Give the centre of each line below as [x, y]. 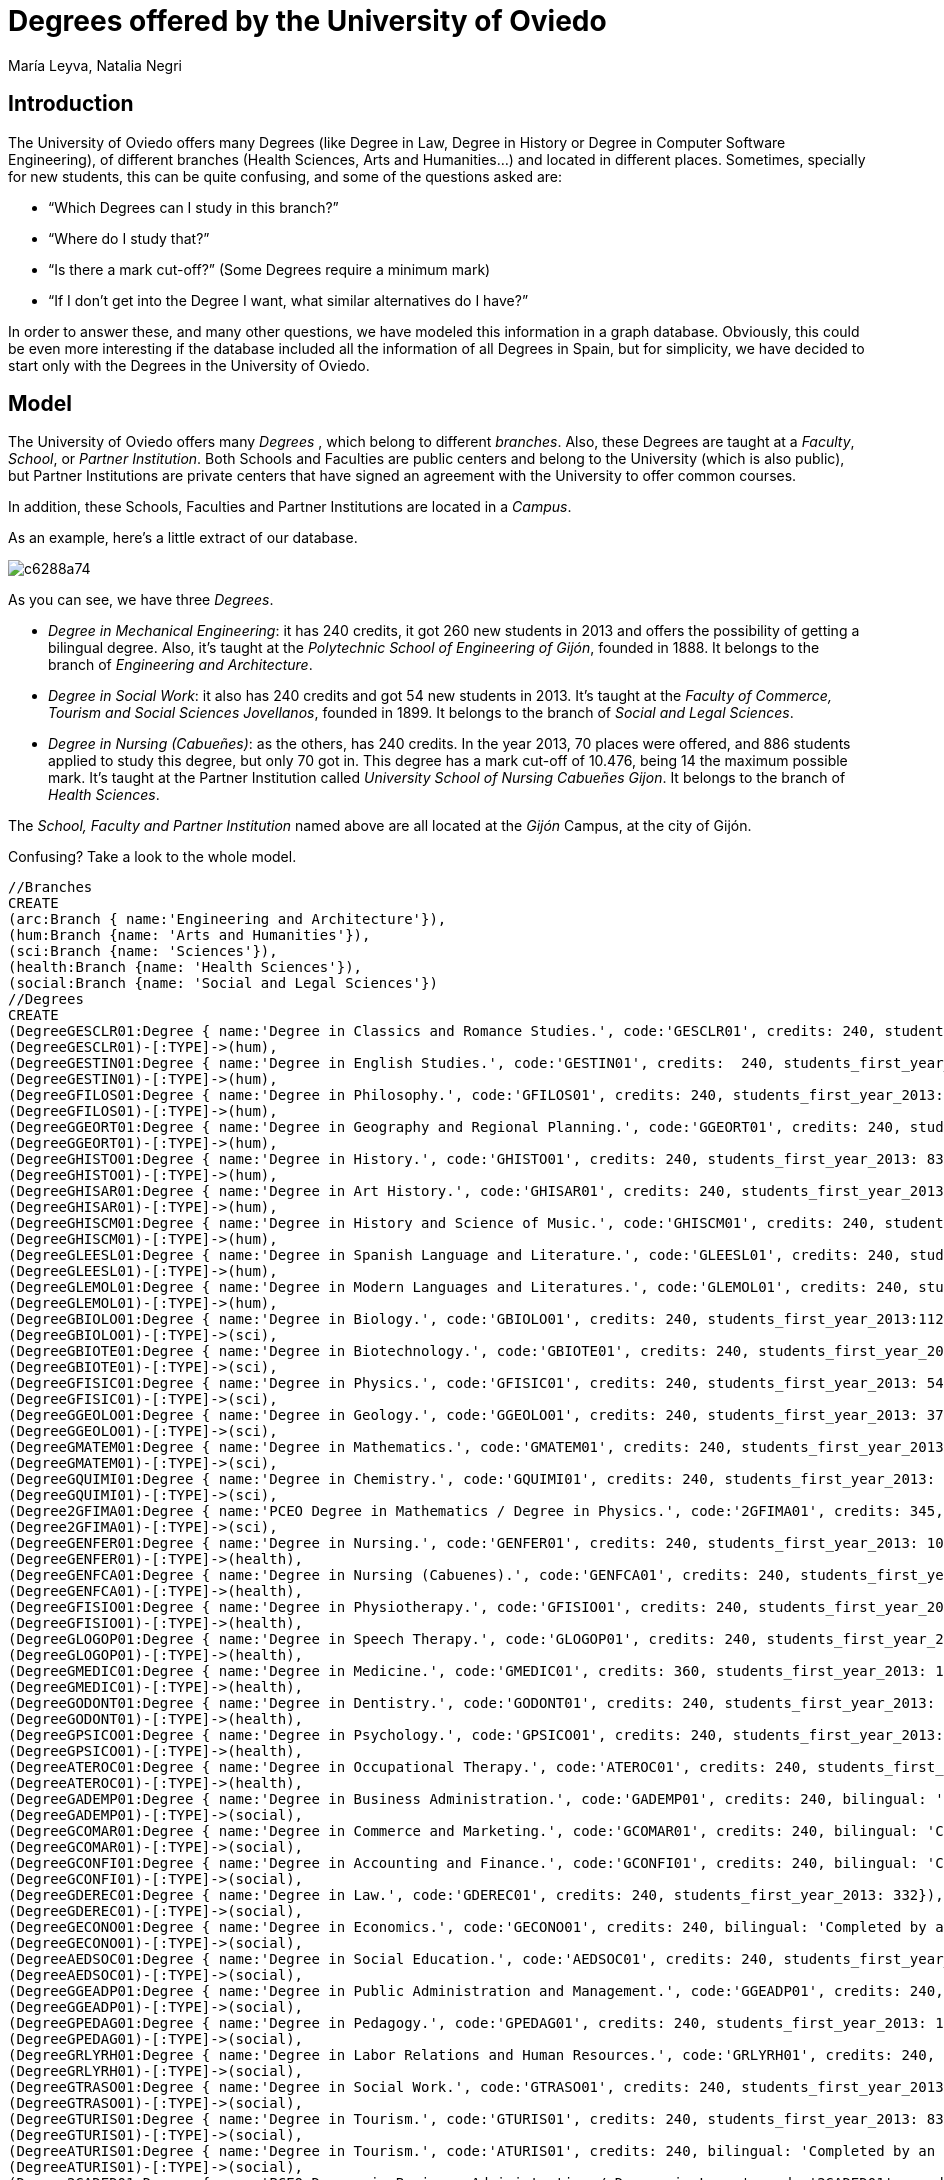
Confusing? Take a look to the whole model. [152, 857]
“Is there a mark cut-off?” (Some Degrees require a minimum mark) [269, 269]
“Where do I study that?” [129, 238]
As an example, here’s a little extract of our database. [183, 538]
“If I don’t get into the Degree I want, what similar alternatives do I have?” [288, 300]
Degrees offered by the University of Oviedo [307, 21]
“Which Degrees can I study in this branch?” [193, 207]
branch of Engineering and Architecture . [180, 665]
